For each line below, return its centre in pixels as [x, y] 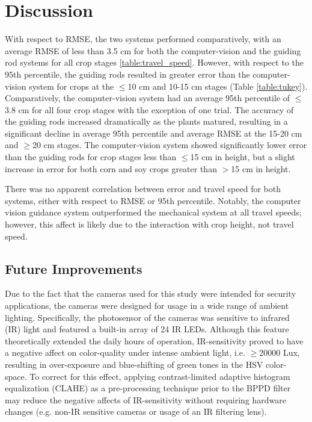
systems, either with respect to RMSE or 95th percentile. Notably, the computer [153, 200]
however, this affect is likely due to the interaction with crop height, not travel [149, 224]
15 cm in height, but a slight [243, 157]
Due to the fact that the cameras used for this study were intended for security [151, 293]
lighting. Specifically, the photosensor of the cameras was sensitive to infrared [147, 317]
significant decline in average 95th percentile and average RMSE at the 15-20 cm [154, 133]
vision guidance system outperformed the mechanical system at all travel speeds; [153, 212]
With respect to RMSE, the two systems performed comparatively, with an [143, 39]
